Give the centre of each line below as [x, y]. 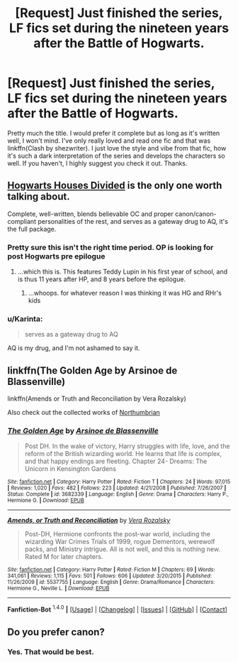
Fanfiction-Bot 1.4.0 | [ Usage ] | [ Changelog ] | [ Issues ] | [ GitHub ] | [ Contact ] [118, 609]
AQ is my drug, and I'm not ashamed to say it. [74, 348]
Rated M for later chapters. [64, 557]
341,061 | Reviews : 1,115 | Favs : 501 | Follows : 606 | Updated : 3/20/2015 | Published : [110, 576]
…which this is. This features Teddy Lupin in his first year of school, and [123, 272]
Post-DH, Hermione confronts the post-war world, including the [118, 534]
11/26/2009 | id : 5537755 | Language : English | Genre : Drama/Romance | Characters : [111, 582]
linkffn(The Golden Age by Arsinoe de [92, 370]
